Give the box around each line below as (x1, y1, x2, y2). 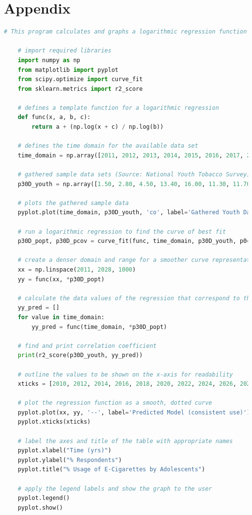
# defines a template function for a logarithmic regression (17, 104, 219, 111)
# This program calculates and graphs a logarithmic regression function (4, 28, 247, 35)
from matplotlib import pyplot (17, 66, 119, 73)
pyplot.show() (17, 504, 63, 511)
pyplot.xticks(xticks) (17, 418, 91, 426)
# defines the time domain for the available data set (17, 142, 198, 150)
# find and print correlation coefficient (17, 342, 157, 349)
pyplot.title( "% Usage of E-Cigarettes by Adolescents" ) (17, 466, 205, 473)
